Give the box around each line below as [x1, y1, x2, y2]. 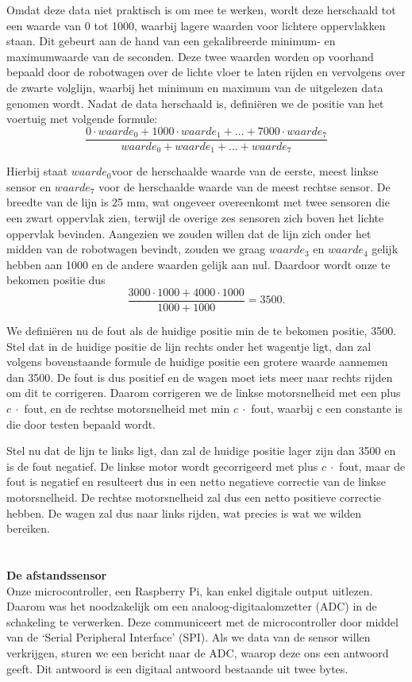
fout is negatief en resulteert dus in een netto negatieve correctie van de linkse [6, 473, 386, 490]
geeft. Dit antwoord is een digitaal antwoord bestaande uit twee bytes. [6, 660, 348, 676]
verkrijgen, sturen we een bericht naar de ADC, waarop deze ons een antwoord [6, 644, 389, 661]
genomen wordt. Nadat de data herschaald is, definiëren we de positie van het [6, 94, 384, 111]
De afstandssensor [6, 566, 107, 583]
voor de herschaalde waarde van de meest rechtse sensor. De [98, 178, 391, 195]
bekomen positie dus [6, 272, 106, 288]
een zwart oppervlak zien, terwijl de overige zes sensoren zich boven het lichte [6, 210, 384, 226]
